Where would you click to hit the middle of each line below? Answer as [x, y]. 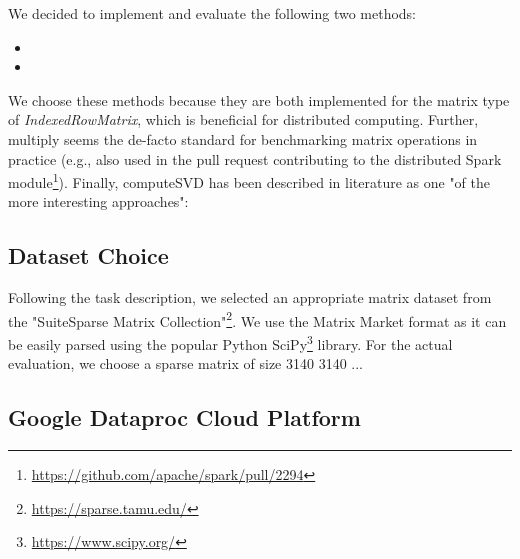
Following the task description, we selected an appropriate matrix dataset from [250, 297]
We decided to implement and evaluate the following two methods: [212, 13]
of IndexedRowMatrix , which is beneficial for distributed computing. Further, [243, 119]
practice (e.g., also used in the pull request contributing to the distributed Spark [255, 158]
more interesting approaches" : [98, 201]
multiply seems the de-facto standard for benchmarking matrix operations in [243, 138]
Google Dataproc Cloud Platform [184, 417]
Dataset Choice [88, 255]
